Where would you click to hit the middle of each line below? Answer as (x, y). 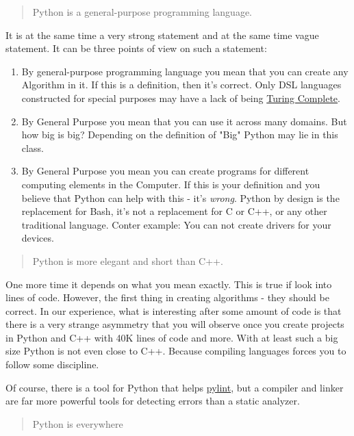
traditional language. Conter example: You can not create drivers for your (176, 224)
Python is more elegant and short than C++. (128, 260)
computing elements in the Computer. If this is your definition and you (171, 184)
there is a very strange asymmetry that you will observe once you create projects (175, 324)
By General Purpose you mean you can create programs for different (165, 171)
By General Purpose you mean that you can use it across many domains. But (184, 121)
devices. (38, 238)
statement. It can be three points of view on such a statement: (136, 48)
